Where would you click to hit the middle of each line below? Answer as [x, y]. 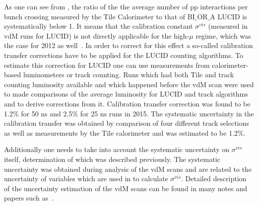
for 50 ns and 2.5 [47, 113]
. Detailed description [214, 179]
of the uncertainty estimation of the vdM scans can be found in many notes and [126, 188]
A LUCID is [228, 16]
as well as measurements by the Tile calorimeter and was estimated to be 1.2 [121, 132]
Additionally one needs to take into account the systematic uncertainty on [117, 149]
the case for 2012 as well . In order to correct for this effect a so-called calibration [129, 45]
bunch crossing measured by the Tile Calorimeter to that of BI [99, 16]
